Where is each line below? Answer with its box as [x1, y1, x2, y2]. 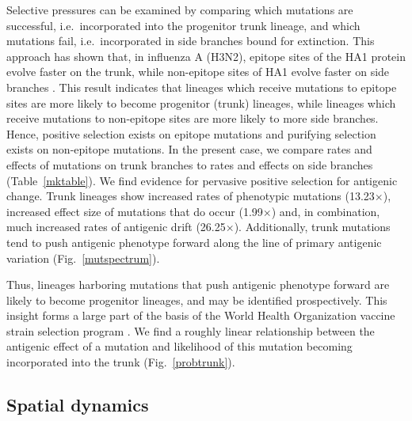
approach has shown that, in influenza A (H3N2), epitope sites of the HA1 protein [6, 47, 406, 64]
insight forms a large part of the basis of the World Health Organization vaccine [6, 307, 395, 324]
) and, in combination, [271, 203, 380, 219]
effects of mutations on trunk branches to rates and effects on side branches [6, 156, 373, 173]
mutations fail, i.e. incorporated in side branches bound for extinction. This [6, 32, 375, 49]
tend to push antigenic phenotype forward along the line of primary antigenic [6, 233, 382, 250]
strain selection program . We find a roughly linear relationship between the [6, 322, 375, 339]
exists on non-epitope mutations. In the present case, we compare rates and [6, 141, 372, 157]
